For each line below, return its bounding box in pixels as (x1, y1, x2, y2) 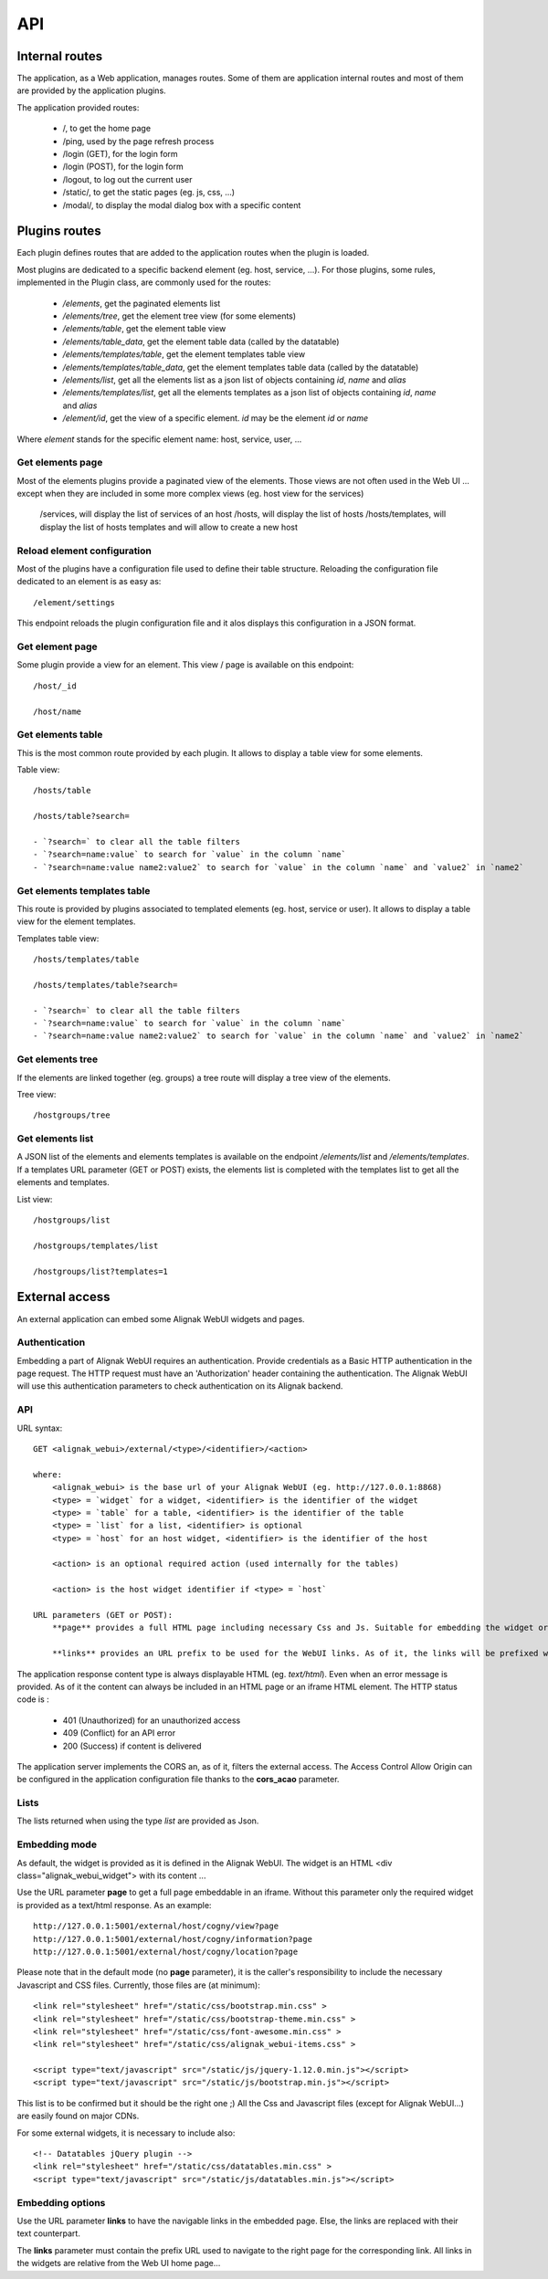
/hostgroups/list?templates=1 (33, 1266, 169, 1276)
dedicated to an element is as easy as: (16, 576, 162, 587)
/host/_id (33, 680, 77, 691)
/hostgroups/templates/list (33, 1240, 159, 1251)
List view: (16, 1193, 53, 1204)
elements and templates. (16, 1177, 110, 1188)
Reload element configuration (16, 544, 153, 557)
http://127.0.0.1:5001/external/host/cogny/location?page (33, 1946, 299, 1957)
